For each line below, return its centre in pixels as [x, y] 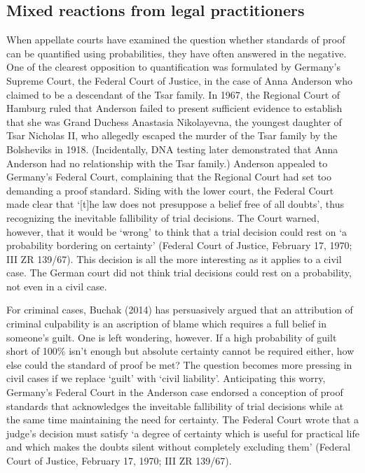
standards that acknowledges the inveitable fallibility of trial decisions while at [175, 405]
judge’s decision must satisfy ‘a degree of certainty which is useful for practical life [183, 433]
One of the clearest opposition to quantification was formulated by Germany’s [173, 67]
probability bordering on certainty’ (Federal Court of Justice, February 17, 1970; [179, 245]
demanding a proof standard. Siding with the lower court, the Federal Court [170, 190]
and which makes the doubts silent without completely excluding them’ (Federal [179, 447]
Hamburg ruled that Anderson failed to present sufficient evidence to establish [174, 108]
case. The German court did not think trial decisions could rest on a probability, [179, 273]
